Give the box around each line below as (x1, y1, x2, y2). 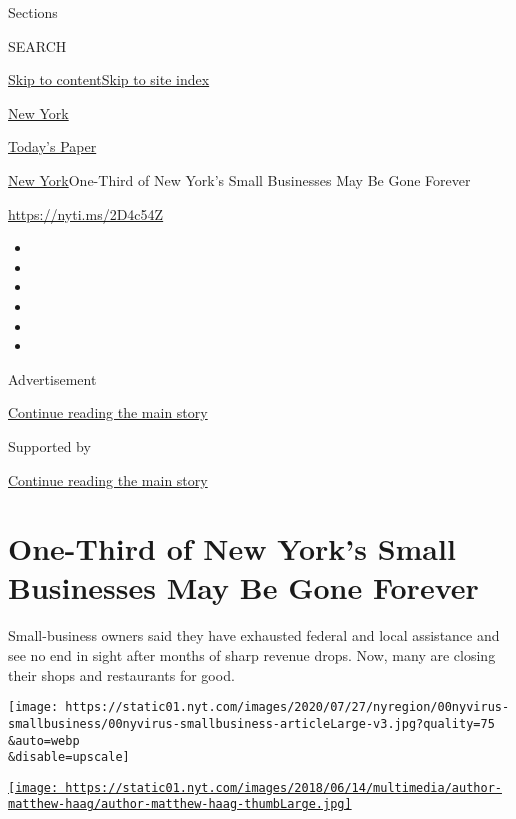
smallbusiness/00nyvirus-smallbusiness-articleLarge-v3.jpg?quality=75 (8, 716, 495, 731)
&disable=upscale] (8, 750, 130, 765)
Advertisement (8, 368, 97, 389)
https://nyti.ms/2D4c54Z (8, 203, 164, 224)
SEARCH (8, 35, 67, 56)
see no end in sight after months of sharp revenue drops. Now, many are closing (8, 645, 496, 665)
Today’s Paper (8, 136, 97, 157)
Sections (8, 2, 58, 22)
